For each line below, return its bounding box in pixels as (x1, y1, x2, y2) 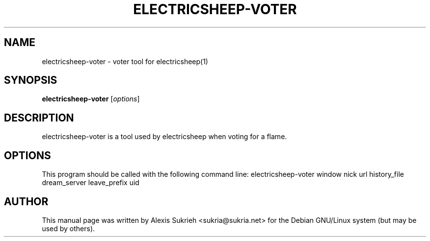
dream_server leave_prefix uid (42, 178, 139, 187)
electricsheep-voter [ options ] (42, 95, 140, 103)
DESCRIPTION (4, 111, 74, 124)
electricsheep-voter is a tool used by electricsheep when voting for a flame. (42, 132, 287, 141)
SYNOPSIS (4, 74, 57, 87)
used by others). (42, 224, 95, 233)
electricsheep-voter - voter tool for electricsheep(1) (42, 57, 208, 66)
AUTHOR (4, 195, 49, 208)
